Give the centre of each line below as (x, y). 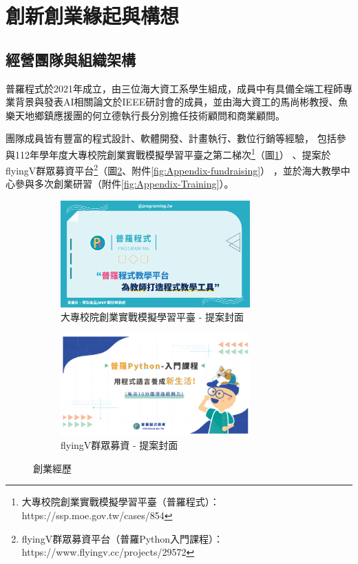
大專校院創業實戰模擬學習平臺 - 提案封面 (152, 317)
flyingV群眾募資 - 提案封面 (119, 445)
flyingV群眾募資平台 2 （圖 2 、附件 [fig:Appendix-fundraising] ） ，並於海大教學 (173, 169)
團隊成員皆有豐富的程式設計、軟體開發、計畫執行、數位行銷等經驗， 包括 (171, 138)
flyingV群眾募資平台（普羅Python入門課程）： (123, 538)
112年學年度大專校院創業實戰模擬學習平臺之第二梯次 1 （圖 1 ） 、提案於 (173, 153)
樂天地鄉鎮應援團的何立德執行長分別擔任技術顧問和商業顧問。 (145, 115)
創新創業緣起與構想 (93, 16)
